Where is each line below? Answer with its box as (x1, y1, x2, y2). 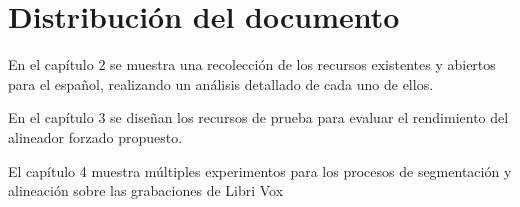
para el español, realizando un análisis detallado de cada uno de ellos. (8, 73, 434, 94)
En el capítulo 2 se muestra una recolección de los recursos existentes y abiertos (8, 54, 496, 75)
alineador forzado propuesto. (8, 126, 183, 147)
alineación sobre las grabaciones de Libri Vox (8, 180, 284, 201)
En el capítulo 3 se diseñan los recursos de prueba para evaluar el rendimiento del (8, 107, 509, 128)
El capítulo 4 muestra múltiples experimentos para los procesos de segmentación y (8, 160, 512, 181)
